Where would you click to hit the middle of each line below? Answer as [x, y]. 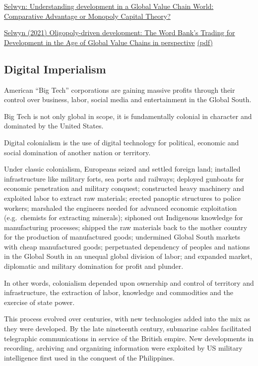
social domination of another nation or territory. [77, 152]
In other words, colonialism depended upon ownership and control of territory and [129, 282]
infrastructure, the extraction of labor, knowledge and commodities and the [119, 292]
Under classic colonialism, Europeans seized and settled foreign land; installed [122, 169]
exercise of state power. [39, 302]
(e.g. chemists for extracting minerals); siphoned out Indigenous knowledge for [124, 217]
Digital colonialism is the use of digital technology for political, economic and [122, 142]
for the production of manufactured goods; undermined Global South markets [122, 237]
